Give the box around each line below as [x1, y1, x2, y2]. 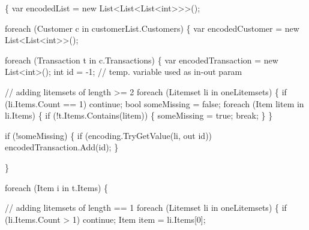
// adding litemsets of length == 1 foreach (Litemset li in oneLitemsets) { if [5, 201, 287, 214]
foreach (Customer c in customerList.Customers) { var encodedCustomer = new [5, 22, 299, 34]
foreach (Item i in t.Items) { [5, 181, 109, 193]
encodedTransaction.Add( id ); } [5, 141, 119, 153]
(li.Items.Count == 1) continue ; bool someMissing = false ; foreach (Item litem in [5, 97, 304, 110]
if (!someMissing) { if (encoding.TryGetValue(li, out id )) [5, 129, 212, 141]
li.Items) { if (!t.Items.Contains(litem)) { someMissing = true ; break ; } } [5, 109, 273, 122]
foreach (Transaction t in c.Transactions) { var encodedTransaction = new [5, 53, 278, 66]
